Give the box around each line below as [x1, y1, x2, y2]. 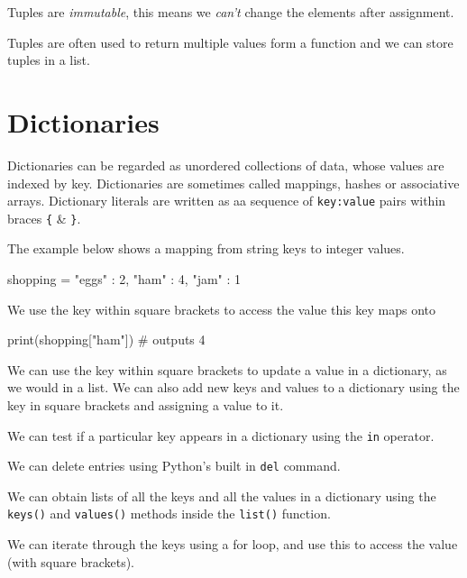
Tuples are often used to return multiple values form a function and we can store [7, 32, 453, 51]
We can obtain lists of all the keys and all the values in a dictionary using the [7, 486, 436, 505]
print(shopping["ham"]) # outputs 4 [7, 330, 206, 349]
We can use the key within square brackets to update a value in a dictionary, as [7, 360, 447, 379]
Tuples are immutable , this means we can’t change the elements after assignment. [7, 3, 454, 21]
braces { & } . [7, 208, 81, 227]
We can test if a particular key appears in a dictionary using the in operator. [7, 426, 435, 445]
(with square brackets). [7, 552, 135, 571]
